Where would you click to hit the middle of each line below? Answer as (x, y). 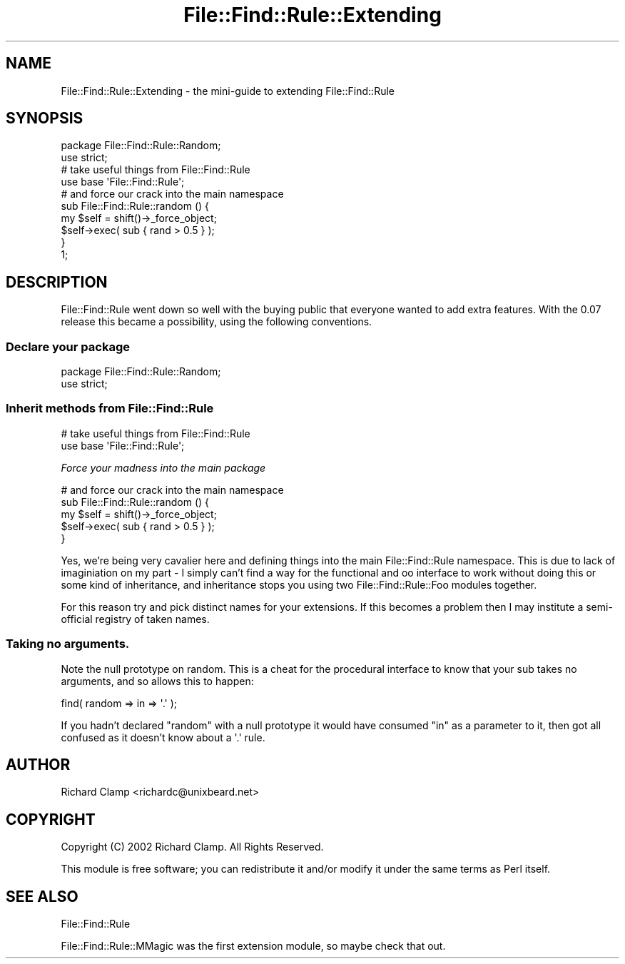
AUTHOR (38, 764)
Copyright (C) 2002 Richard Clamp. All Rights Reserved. (192, 847)
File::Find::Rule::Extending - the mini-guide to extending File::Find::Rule (228, 91)
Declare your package (68, 346)
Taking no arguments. (68, 644)
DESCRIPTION (57, 282)
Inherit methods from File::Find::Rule (110, 409)
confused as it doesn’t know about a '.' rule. (163, 737)
